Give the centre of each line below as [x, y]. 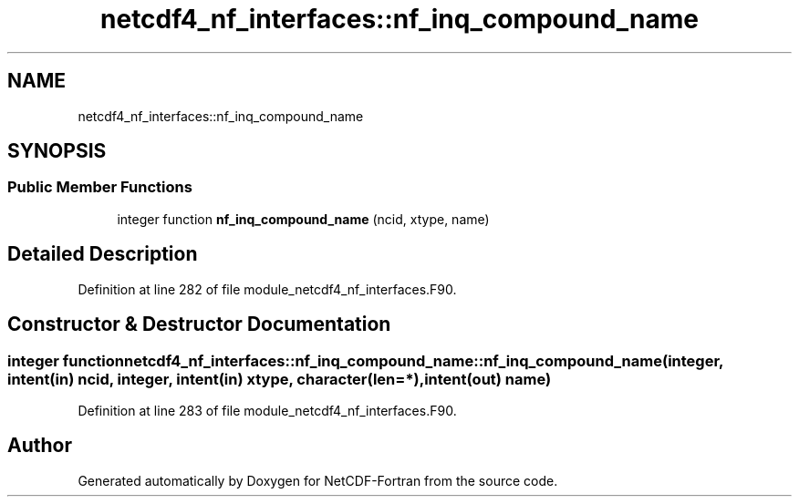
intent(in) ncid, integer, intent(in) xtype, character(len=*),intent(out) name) [280, 379]
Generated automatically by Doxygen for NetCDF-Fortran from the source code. [318, 480]
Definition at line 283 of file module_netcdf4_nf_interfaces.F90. [267, 410]
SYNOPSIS [57, 151]
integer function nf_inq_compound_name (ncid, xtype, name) [303, 219]
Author [40, 446]
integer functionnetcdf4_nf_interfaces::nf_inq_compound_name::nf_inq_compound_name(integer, [366, 360]
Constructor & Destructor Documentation [199, 324]
